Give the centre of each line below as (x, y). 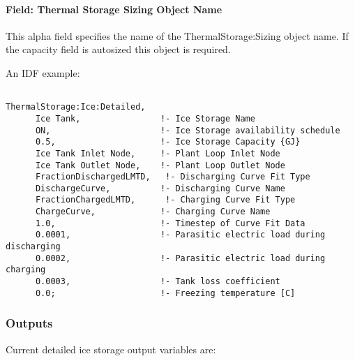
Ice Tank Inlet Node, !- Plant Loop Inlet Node (158, 153)
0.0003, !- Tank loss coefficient (158, 282)
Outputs (29, 323)
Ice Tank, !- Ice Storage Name (145, 118)
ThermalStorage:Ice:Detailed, (76, 107)
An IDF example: (43, 72)
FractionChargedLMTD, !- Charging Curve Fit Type (165, 200)
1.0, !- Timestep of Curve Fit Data (170, 223)
